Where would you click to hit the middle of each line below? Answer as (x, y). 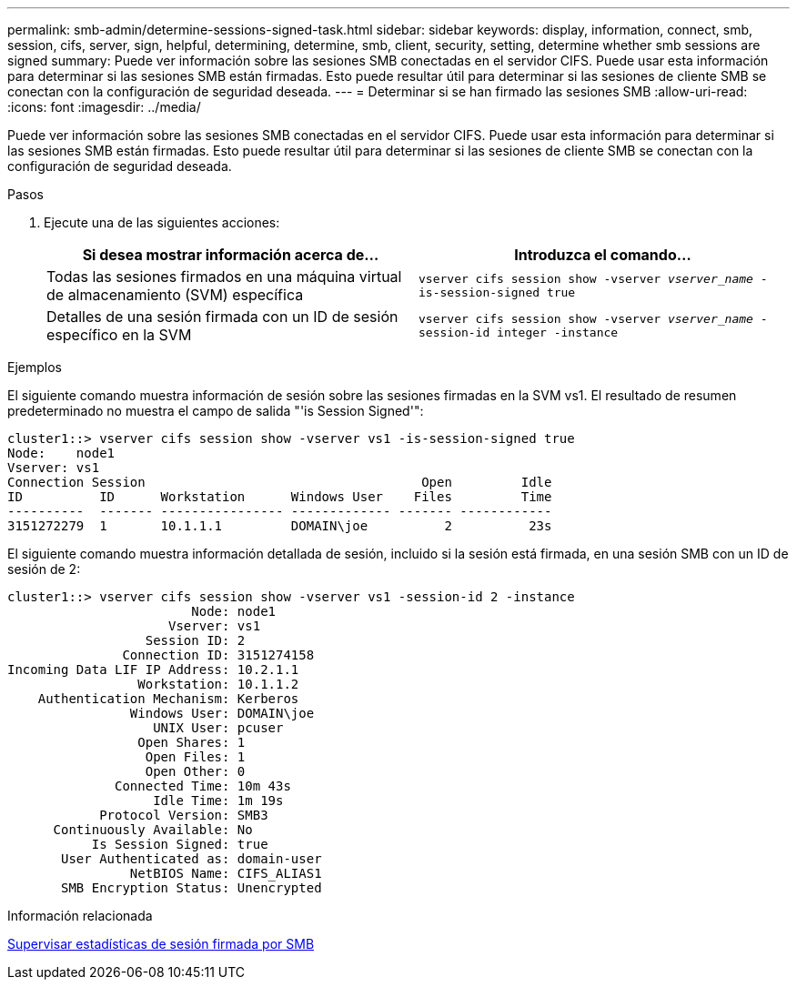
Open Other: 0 (195, 771)
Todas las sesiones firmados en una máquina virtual (224, 277)
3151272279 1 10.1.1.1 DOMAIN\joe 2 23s (280, 526)
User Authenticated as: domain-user (192, 859)
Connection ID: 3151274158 (218, 655)
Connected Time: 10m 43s (203, 786)
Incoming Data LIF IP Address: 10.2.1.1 (153, 670)
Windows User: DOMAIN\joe (222, 713)
